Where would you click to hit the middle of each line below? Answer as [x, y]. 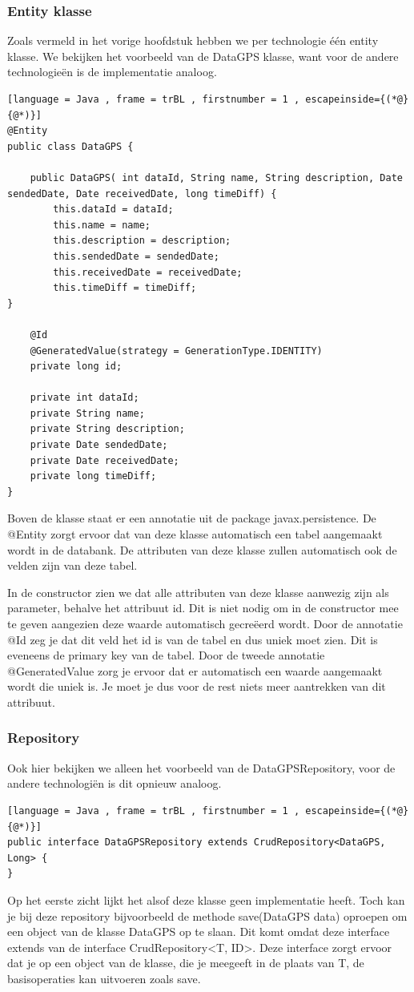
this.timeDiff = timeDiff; [125, 288]
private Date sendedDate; [99, 445]
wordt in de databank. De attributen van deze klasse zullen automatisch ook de [202, 549]
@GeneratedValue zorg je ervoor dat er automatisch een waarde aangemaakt [195, 670]
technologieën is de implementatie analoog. [112, 72]
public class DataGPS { [70, 146]
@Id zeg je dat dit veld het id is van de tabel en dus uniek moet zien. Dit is [193, 639]
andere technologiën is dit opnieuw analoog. [115, 783]
